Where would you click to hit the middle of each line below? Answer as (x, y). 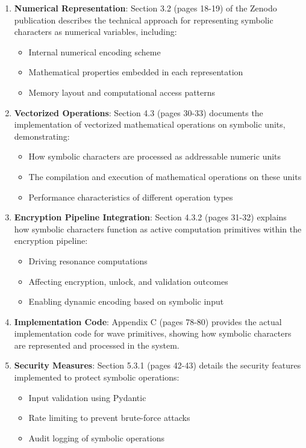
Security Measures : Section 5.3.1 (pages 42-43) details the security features (158, 365)
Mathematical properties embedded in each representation (136, 72)
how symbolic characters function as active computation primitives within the (158, 229)
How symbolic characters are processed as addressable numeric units (155, 156)
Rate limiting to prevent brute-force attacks (109, 418)
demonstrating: (42, 136)
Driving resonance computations (88, 260)
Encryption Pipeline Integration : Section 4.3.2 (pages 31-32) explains (150, 217)
